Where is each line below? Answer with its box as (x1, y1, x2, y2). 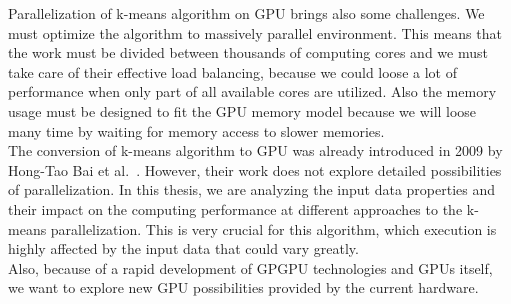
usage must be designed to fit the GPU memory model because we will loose (8, 100, 477, 121)
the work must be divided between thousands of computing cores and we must (8, 42, 488, 63)
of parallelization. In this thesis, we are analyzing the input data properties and (8, 179, 496, 200)
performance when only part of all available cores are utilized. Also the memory (8, 81, 497, 102)
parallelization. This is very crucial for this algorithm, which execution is (50, 218, 497, 239)
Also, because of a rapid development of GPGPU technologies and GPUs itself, (8, 257, 493, 278)
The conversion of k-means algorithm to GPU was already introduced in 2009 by (8, 140, 503, 161)
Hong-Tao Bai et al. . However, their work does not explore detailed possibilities (8, 159, 502, 180)
